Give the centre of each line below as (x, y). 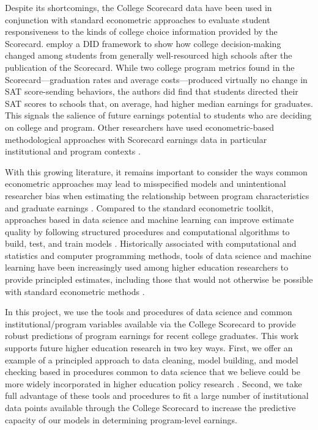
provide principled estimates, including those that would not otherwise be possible (159, 279)
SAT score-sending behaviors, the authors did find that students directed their (152, 91)
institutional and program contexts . (73, 151)
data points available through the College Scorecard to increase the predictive (150, 407)
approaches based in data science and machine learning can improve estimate (150, 220)
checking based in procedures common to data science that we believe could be (153, 372)
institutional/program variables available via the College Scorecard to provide (150, 323)
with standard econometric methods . (75, 291)
